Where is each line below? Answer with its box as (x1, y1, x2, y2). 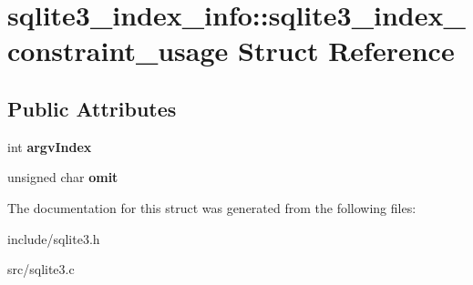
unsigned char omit (7, 168, 118, 187)
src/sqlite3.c (7, 260, 75, 279)
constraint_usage (7, 32, 229, 69)
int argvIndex (7, 137, 92, 156)
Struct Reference (238, 32, 455, 69)
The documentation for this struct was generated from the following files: (7, 198, 416, 217)
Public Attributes (7, 94, 177, 122)
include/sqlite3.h (7, 229, 100, 248)
